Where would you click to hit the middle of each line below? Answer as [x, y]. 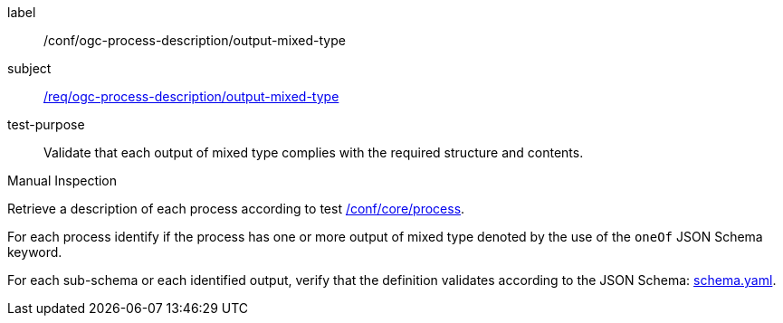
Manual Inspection [62, 180]
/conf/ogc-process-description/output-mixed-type [195, 40]
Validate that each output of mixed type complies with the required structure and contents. [314, 152]
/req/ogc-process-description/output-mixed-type [191, 96]
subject [29, 68]
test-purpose [46, 124]
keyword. [35, 252]
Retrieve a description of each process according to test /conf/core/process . [236, 209]
